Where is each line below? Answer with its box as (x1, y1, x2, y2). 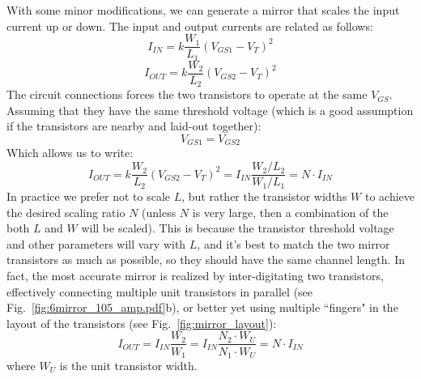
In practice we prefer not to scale (6, 188, 170, 205)
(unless (142, 203, 176, 220)
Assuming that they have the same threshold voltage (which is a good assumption (6, 101, 414, 118)
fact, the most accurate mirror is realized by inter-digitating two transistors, (6, 267, 384, 284)
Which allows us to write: (6, 144, 134, 161)
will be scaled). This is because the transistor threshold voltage (81, 219, 394, 236)
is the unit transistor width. (59, 356, 198, 373)
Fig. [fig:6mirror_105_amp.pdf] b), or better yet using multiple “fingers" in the (6, 299, 398, 316)
